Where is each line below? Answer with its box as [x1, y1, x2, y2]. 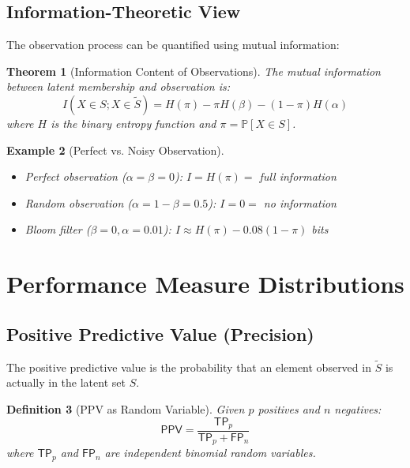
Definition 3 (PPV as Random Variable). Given [6, 400, 245, 417]
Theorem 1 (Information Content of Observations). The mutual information [6, 62, 381, 79]
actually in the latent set [6, 374, 126, 391]
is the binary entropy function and [51, 114, 216, 131]
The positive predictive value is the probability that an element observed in [6, 358, 371, 375]
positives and [258, 400, 320, 417]
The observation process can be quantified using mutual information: [6, 36, 340, 53]
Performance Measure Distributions [6, 268, 404, 300]
